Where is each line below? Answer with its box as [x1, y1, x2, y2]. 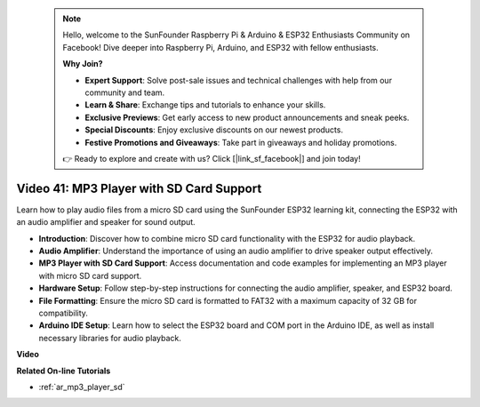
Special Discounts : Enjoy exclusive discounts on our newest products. [84, 124, 344, 135]
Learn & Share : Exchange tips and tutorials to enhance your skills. [84, 100, 326, 110]
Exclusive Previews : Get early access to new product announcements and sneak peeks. [84, 112, 410, 123]
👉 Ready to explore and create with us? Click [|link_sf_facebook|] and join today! [62, 153, 361, 164]
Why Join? [62, 59, 103, 69]
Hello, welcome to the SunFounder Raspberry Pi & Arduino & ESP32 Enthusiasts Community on [62, 29, 411, 40]
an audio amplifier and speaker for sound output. [16, 217, 196, 227]
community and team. [84, 87, 165, 98]
